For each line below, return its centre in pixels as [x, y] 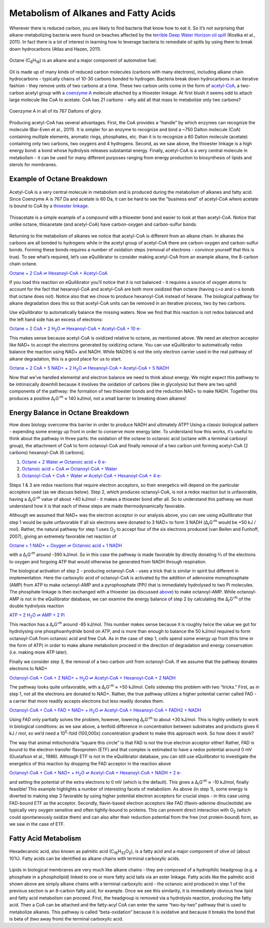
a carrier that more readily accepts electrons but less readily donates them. [87, 701]
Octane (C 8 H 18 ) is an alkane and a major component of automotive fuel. [83, 61]
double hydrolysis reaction [37, 606]
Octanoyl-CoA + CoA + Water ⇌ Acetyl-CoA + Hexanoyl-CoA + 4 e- [92, 476]
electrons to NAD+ [28, 669]
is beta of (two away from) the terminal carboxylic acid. [66, 918]
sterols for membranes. [33, 165]
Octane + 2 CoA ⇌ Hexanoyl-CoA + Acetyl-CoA [58, 273]
